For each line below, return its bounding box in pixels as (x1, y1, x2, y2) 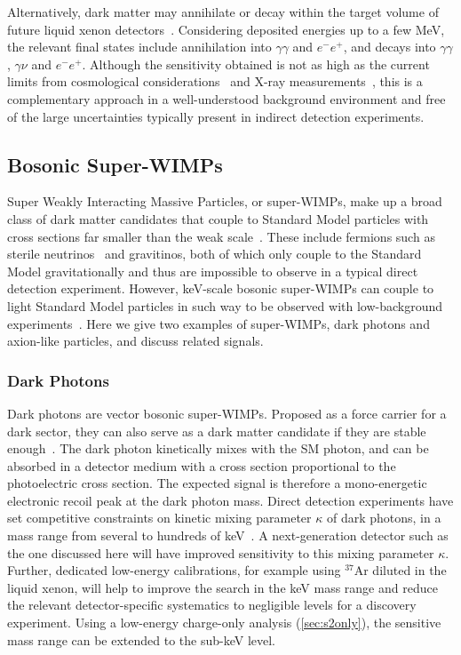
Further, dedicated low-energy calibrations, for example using (7, 561, 341, 579)
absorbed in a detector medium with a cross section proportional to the (7, 456, 396, 475)
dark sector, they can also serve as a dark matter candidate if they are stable (7, 421, 426, 440)
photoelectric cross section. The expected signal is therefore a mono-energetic (7, 474, 427, 492)
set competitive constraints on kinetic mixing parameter (7, 508, 312, 527)
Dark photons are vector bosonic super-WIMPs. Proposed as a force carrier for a (7, 403, 447, 422)
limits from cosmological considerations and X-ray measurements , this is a (7, 72, 423, 91)
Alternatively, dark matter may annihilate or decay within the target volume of (7, 3, 439, 20)
